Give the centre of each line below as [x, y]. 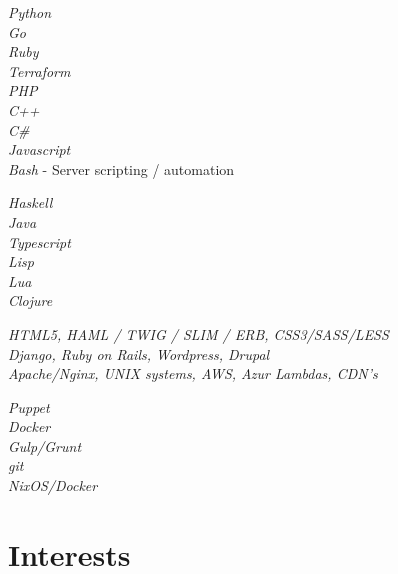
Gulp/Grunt [45, 445]
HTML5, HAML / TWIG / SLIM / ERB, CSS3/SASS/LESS [198, 333]
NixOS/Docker [53, 485]
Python [30, 12]
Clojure [30, 300]
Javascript [39, 149]
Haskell [30, 202]
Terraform [39, 70]
